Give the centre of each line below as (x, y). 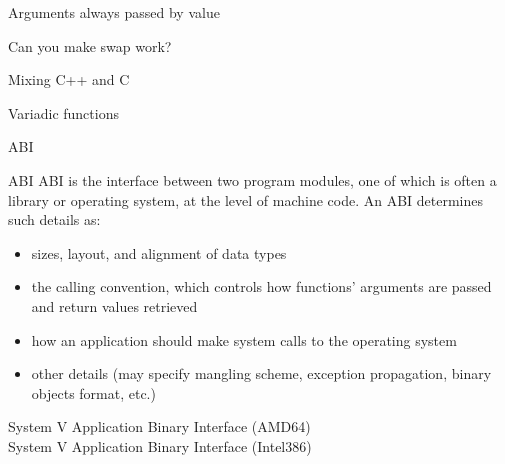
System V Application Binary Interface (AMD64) (159, 426)
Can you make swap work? (90, 45)
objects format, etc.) (93, 392)
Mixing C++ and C (69, 79)
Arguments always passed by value (114, 12)
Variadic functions (63, 112)
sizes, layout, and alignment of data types (159, 252)
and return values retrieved (114, 305)
